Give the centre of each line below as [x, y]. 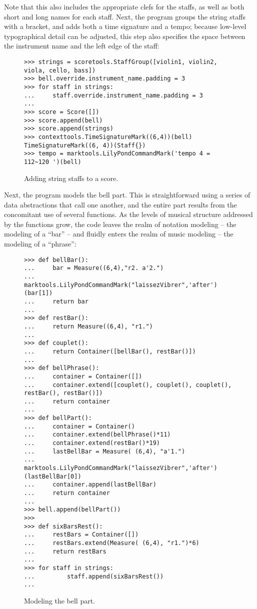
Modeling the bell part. [60, 600]
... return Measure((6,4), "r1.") [88, 326]
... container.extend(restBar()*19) [92, 443]
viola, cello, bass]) [60, 70]
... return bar [56, 301]
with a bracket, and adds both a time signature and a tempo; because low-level [125, 26]
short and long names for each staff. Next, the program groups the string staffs [125, 16]
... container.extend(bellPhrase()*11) [97, 435]
